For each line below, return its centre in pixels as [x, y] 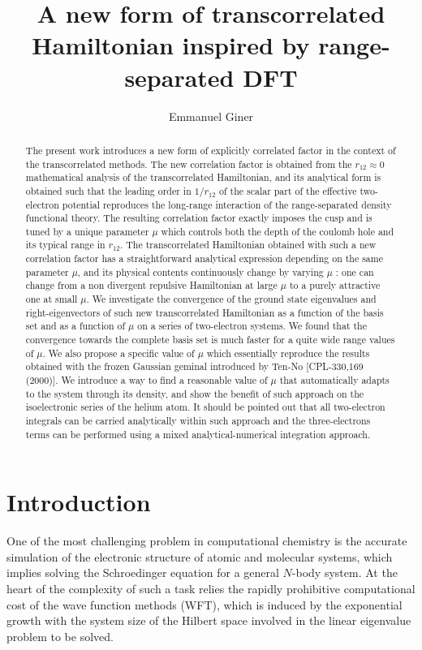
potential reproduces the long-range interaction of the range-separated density [227, 204]
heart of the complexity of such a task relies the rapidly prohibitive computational [211, 589]
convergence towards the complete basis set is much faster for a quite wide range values [210, 340]
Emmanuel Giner [211, 116]
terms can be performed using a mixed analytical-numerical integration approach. [198, 434]
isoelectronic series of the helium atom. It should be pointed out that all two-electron [205, 407]
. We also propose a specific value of [118, 353]
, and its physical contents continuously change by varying [200, 271]
